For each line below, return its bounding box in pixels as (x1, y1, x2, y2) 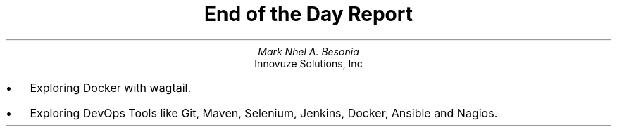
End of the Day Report (204, 2, 413, 26)
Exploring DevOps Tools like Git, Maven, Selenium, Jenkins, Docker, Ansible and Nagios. (30, 105, 498, 120)
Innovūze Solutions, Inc (254, 57, 363, 70)
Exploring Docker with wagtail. (30, 80, 192, 95)
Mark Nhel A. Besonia (258, 45, 359, 58)
